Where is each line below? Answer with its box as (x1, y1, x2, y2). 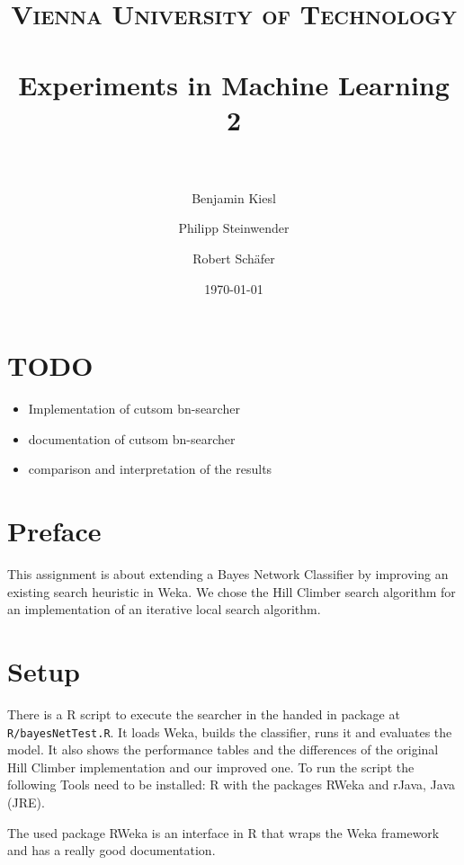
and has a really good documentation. (7, 841, 216, 860)
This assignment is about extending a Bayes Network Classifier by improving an (7, 565, 449, 584)
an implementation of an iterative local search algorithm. (7, 600, 321, 619)
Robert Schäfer (192, 249, 275, 268)
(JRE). (7, 793, 45, 812)
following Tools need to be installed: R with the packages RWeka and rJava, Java (7, 775, 456, 794)
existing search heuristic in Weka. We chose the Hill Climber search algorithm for (7, 582, 456, 601)
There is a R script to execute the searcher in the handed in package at (7, 705, 400, 723)
